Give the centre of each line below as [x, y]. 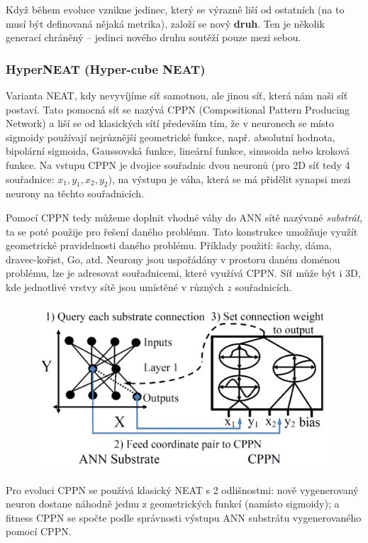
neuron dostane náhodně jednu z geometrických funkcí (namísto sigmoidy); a [173, 504]
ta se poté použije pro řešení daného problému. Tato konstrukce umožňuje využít [182, 231]
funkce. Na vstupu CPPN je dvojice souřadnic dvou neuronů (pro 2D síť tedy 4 [178, 164]
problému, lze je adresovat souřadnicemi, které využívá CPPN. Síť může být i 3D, [183, 273]
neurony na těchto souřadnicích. [75, 193]
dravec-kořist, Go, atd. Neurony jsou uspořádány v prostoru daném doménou [173, 259]
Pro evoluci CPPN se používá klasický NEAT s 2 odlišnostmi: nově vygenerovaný [182, 489]
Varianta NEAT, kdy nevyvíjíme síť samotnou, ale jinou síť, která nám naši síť [177, 95]
